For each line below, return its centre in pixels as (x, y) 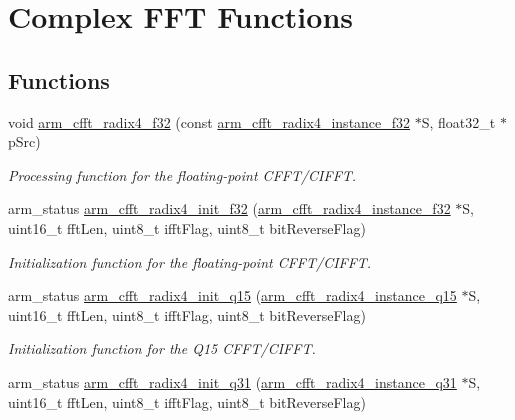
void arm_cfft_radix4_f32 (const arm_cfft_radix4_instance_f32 (209, 121)
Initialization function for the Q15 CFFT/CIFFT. (162, 348)
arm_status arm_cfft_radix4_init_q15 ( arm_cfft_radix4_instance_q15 (232, 295)
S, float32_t (458, 121)
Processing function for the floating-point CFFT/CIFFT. (182, 174)
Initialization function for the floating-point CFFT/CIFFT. (190, 261)
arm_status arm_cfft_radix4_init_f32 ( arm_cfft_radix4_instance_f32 (229, 208)
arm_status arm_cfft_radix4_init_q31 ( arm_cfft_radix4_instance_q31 (232, 381)
